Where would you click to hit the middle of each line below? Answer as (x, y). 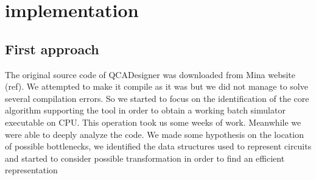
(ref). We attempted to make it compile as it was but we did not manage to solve (156, 86)
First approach (52, 49)
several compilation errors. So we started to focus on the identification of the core (157, 98)
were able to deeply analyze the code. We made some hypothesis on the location (154, 134)
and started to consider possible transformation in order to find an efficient (145, 158)
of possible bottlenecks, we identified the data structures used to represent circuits (158, 146)
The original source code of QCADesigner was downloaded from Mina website (150, 74)
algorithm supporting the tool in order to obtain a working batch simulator (145, 110)
